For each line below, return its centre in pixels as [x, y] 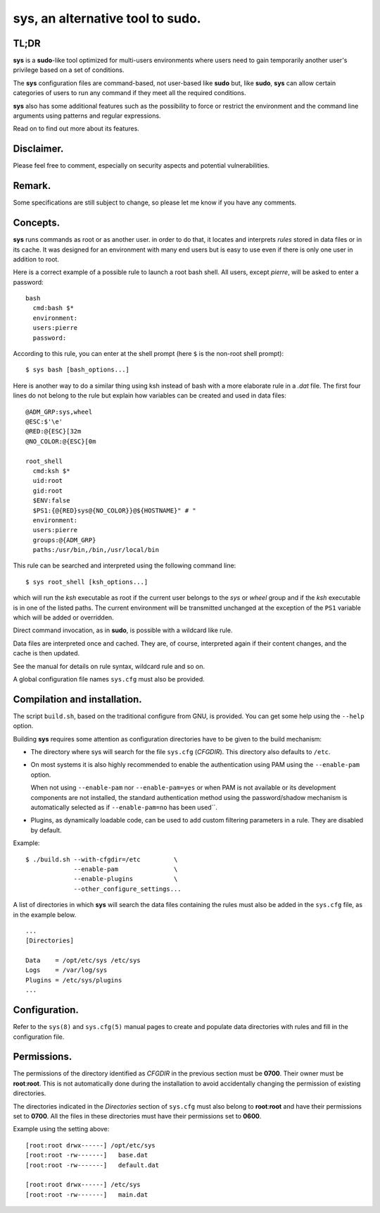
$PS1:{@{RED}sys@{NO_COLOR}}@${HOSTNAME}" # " [114, 510]
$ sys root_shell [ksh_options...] [87, 582]
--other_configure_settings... [128, 889]
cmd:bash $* [53, 308]
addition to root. [36, 259]
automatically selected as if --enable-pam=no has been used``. [124, 807]
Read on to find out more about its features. [76, 129]
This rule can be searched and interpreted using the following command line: [125, 566]
